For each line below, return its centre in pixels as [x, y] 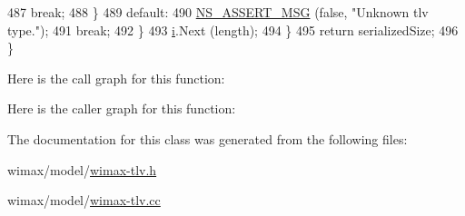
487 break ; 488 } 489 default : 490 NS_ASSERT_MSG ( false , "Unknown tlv [218, 12]
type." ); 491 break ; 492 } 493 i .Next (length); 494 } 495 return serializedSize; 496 [233, 29]
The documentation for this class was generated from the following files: [208, 138]
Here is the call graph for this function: [116, 78]
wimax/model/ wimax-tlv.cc [84, 200]
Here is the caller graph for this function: [122, 108]
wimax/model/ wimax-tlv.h [82, 169]
